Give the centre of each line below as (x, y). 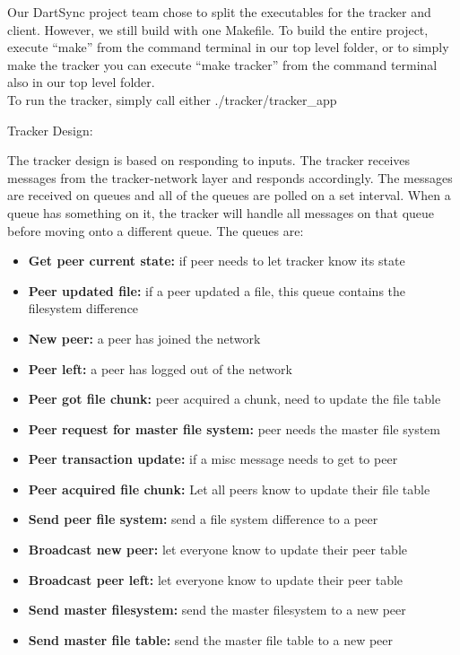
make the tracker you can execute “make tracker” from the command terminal (222, 64)
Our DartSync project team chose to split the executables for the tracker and (219, 12)
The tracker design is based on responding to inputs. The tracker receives (209, 160)
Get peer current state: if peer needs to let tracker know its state (217, 261)
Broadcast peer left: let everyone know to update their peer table (216, 579)
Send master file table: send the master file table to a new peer (211, 639)
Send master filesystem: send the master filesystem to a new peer (217, 610)
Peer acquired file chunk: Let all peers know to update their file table (229, 489)
